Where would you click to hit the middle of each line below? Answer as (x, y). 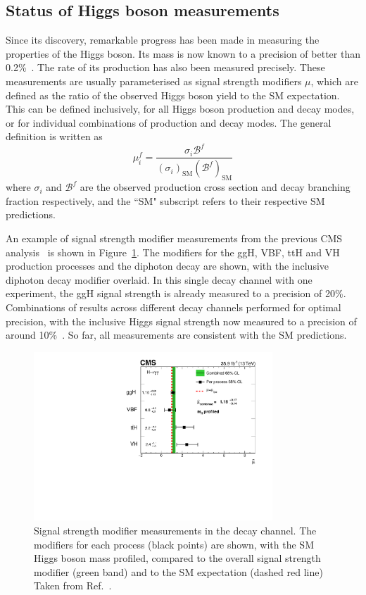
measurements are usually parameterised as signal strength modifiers (154, 81)
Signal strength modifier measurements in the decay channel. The (175, 530)
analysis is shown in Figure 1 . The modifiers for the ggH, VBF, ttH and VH (173, 252)
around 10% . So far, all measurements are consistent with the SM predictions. (176, 335)
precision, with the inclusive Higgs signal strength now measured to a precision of (181, 321)
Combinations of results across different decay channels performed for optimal (173, 307)
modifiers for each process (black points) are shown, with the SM (174, 544)
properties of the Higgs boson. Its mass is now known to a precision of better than (183, 53)
